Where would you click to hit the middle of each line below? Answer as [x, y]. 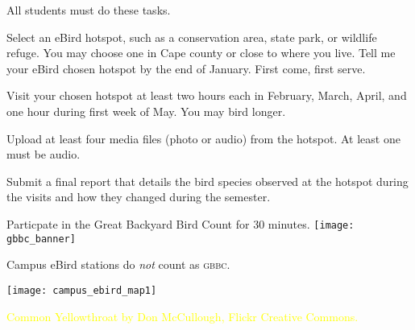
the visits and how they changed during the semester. [139, 197]
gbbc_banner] [41, 239]
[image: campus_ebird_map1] [82, 290]
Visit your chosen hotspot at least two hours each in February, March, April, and [207, 95]
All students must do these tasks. [89, 10]
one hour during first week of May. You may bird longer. [146, 111]
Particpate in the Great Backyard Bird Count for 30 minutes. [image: [181, 223]
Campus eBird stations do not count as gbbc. [118, 264]
